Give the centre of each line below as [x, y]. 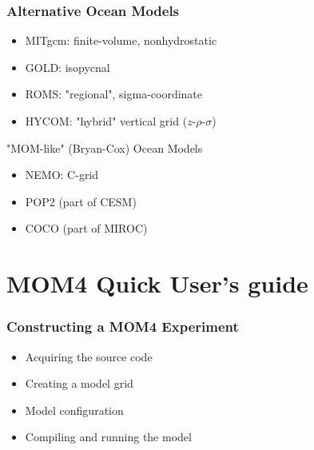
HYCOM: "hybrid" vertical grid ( [106, 121]
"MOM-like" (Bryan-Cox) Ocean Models [105, 147]
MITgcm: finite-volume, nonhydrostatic [121, 40]
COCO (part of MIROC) [86, 228]
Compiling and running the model [108, 437]
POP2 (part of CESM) [81, 201]
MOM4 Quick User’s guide [157, 283]
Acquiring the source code [89, 356]
